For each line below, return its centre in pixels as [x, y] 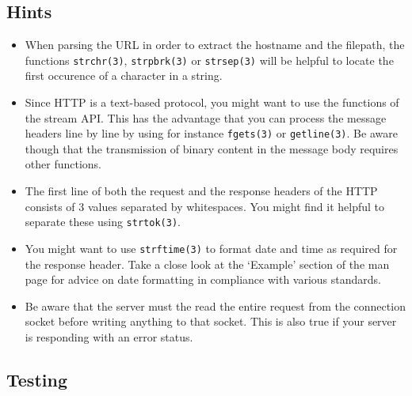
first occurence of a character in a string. [124, 75]
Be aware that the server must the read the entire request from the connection [215, 305]
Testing [37, 379]
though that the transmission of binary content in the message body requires [212, 148]
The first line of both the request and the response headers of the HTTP [201, 191]
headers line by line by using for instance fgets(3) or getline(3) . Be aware [211, 133]
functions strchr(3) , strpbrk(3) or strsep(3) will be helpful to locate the [209, 60]
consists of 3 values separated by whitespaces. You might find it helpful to [205, 206]
